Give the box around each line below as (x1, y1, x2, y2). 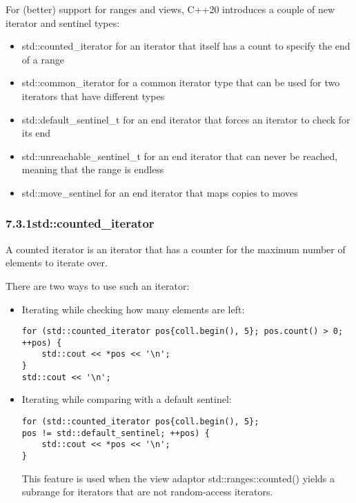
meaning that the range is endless (21, 162, 164, 177)
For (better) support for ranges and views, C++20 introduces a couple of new (6, 2, 335, 16)
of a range (21, 52, 64, 66)
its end (21, 126, 51, 140)
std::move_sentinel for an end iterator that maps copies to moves (21, 185, 298, 199)
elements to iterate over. (6, 255, 108, 270)
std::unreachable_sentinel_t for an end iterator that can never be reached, (21, 148, 338, 163)
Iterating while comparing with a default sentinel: (21, 392, 232, 406)
